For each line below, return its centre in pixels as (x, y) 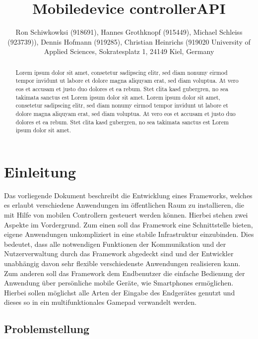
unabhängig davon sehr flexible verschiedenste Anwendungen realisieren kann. (122, 263)
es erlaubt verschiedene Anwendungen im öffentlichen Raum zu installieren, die (124, 205)
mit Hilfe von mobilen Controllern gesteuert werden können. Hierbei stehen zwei (126, 215)
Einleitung (40, 171)
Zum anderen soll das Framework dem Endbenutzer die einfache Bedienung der (125, 273)
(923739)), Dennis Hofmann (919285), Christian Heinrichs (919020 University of (129, 41)
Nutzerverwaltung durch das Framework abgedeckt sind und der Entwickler (119, 254)
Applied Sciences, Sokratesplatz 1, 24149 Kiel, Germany (129, 51)
